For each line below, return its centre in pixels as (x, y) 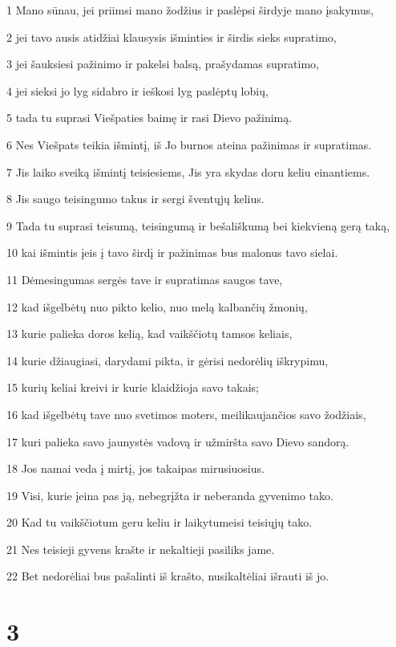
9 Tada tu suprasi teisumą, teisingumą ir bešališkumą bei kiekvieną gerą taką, (198, 225)
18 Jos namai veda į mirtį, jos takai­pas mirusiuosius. (135, 468)
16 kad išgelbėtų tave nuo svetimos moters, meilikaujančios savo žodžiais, (186, 414)
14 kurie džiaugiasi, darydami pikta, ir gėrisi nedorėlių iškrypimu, (168, 360)
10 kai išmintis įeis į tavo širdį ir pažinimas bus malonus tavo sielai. (172, 252)
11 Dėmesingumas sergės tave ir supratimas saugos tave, (145, 279)
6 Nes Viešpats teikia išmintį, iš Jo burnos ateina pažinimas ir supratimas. (189, 144)
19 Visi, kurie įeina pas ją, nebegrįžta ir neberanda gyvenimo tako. (170, 495)
